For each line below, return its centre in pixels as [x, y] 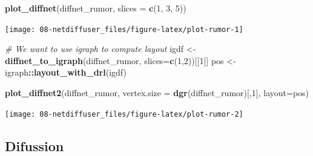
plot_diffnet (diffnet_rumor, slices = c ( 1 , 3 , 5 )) [96, 8]
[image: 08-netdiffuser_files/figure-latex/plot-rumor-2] [124, 114]
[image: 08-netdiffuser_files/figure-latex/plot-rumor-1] [124, 29]
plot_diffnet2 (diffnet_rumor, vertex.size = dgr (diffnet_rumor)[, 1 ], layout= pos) [157, 93]
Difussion [35, 145]
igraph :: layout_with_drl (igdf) [66, 72]
